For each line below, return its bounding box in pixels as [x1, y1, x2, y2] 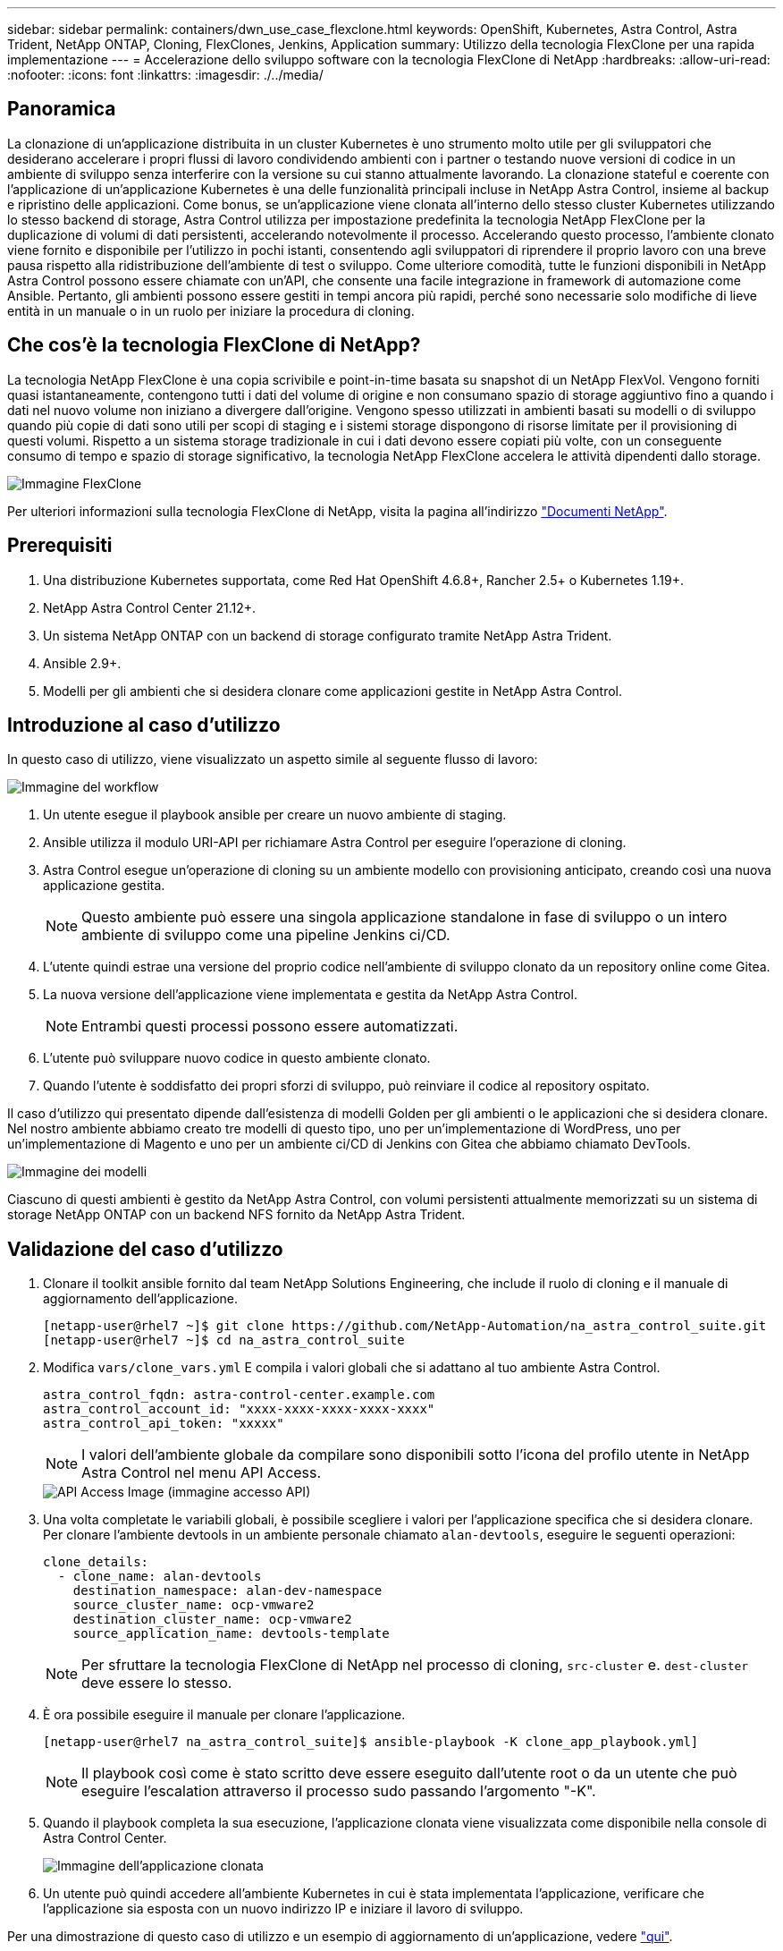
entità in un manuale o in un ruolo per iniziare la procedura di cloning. [7, 302, 415, 318]
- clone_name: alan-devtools [57, 1569, 262, 1584]
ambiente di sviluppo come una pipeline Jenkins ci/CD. [81, 926, 450, 945]
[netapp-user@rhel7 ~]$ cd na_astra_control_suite [43, 1333, 405, 1348]
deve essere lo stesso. [81, 1674, 232, 1692]
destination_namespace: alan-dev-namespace [72, 1583, 383, 1599]
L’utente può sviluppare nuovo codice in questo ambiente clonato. [43, 1050, 431, 1066]
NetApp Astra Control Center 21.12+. [43, 599, 257, 615]
